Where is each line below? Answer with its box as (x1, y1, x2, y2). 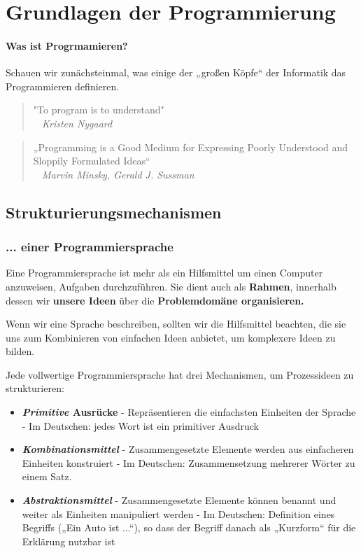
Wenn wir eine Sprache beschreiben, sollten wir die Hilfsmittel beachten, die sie (6, 316, 346, 331)
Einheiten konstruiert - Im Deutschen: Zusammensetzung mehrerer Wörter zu (22, 455, 355, 470)
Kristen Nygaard (41, 115, 113, 130)
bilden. (6, 344, 35, 358)
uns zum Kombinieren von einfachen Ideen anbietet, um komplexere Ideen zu (6, 330, 336, 344)
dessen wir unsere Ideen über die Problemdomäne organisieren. (6, 293, 304, 307)
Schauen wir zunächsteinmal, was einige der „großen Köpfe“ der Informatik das (6, 65, 346, 80)
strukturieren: (6, 381, 64, 395)
